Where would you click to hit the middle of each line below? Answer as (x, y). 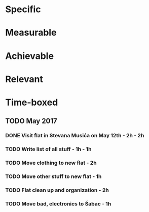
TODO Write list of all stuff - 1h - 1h (48, 149)
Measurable (31, 33)
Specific (23, 9)
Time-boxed (32, 102)
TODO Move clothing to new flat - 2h (51, 163)
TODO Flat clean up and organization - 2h (57, 190)
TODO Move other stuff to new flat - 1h (53, 176)
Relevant (24, 79)
